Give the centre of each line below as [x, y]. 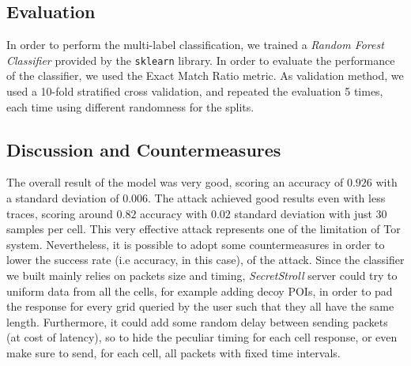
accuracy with [174, 213]
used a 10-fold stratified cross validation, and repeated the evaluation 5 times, [195, 91]
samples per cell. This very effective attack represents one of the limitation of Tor [204, 229]
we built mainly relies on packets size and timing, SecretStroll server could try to [202, 275]
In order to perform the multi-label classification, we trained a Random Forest [195, 45]
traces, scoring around [60, 213]
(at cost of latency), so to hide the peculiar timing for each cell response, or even [202, 337]
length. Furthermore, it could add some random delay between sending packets [197, 321]
